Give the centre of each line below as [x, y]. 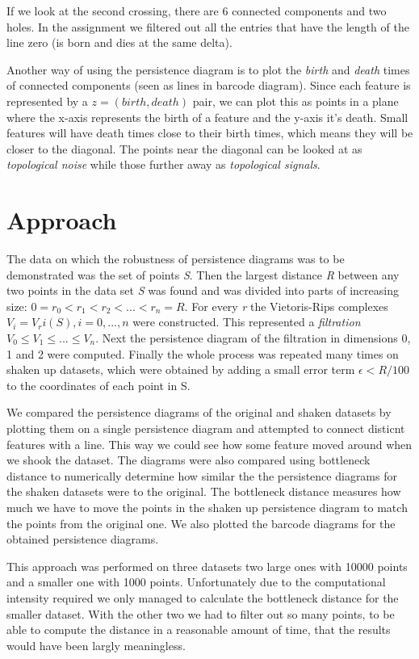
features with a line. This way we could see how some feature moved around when [209, 444]
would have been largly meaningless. [96, 645]
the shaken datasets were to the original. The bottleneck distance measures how [204, 491]
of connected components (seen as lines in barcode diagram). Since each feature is [209, 85]
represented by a [47, 101]
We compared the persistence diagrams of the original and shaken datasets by [199, 412]
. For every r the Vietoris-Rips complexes [286, 306]
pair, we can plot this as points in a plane [295, 101]
